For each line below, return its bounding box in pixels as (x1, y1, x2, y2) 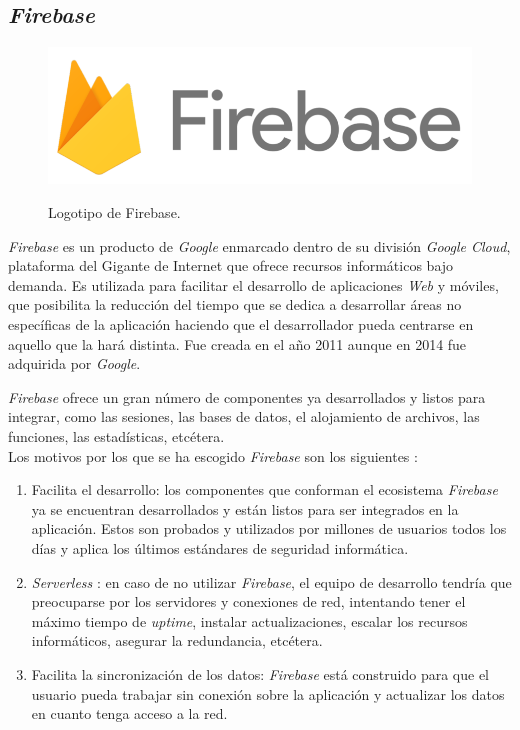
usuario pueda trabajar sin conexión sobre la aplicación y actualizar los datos (31, 683, 505, 704)
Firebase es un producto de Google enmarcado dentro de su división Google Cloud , (8, 235, 511, 256)
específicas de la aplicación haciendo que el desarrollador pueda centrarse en (8, 314, 474, 335)
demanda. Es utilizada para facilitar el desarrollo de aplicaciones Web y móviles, (8, 274, 499, 295)
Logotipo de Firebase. (48, 202, 181, 223)
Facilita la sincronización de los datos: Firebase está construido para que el (31, 663, 490, 684)
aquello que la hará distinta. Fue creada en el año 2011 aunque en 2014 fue (8, 333, 467, 354)
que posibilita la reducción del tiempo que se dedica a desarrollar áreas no (8, 294, 462, 315)
